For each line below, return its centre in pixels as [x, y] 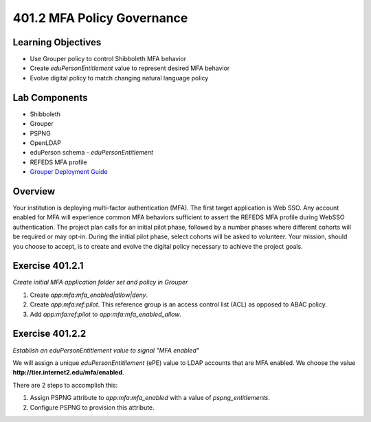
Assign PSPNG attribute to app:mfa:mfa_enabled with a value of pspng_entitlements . [150, 398]
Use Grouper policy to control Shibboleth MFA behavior [108, 59]
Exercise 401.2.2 [49, 334]
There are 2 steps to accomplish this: [65, 385]
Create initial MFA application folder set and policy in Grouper [100, 282]
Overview [34, 191]
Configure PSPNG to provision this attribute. [92, 407]
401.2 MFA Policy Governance [100, 18]
